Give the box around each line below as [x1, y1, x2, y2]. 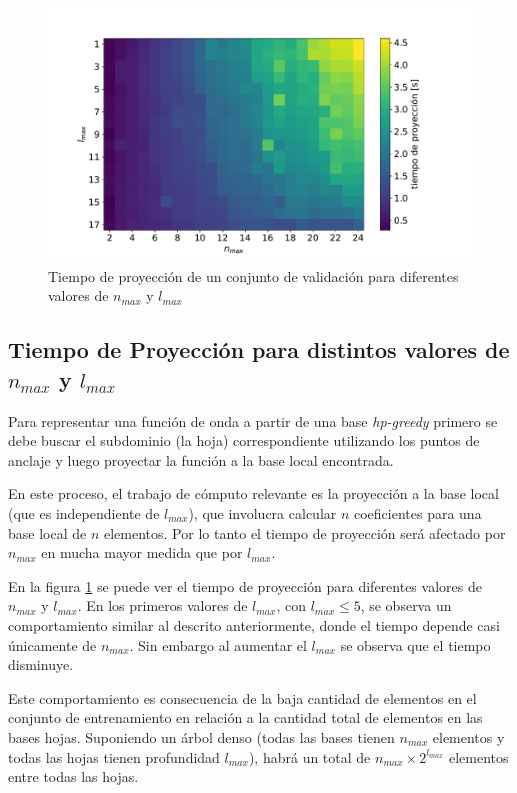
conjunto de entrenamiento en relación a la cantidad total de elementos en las [8, 707, 483, 728]
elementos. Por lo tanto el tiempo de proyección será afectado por [103, 522, 506, 543]
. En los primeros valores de [77, 595, 248, 616]
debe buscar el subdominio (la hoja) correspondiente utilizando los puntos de [8, 430, 480, 451]
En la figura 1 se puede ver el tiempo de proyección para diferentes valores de [8, 575, 482, 596]
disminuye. [8, 654, 74, 675]
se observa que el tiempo [340, 634, 491, 655]
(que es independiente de [8, 502, 160, 523]
